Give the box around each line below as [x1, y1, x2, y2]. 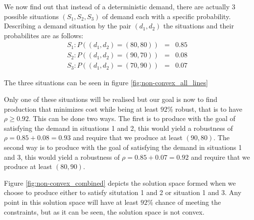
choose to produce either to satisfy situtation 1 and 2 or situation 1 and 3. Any [4, 187, 242, 197]
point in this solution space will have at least [4, 197, 139, 207]
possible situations [4, 11, 59, 21]
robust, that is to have [175, 103, 242, 114]
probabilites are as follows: [4, 30, 84, 40]
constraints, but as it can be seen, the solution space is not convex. [4, 206, 205, 217]
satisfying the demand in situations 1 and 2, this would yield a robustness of [4, 122, 233, 133]
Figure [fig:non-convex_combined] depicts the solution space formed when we [4, 177, 236, 188]
